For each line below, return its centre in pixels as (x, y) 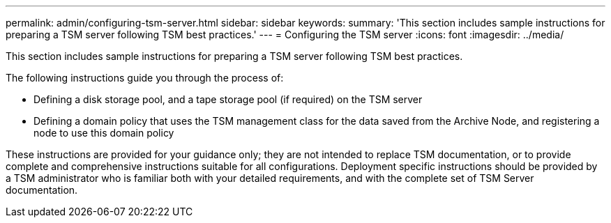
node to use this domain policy (104, 133)
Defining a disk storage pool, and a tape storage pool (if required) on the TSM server (228, 99)
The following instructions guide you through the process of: (145, 78)
